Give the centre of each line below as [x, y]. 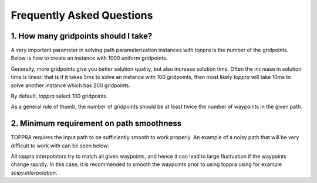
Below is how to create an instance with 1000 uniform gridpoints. [89, 58]
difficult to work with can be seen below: [60, 146]
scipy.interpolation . [34, 172]
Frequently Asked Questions [82, 15]
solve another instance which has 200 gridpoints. [71, 85]
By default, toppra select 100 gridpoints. [59, 96]
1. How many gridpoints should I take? [82, 36]
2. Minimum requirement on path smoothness [96, 124]
